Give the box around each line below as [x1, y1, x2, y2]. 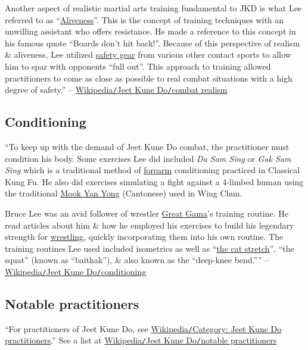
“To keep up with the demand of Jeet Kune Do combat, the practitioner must [5, 140, 290, 153]
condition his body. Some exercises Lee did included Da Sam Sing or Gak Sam [5, 152, 291, 164]
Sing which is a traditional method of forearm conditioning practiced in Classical [5, 164, 300, 176]
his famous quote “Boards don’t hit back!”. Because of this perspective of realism [5, 36, 300, 49]
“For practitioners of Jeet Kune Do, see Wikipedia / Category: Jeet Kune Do [5, 322, 282, 335]
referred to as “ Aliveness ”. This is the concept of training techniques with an [5, 13, 284, 26]
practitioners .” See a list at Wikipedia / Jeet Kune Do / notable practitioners [5, 334, 277, 346]
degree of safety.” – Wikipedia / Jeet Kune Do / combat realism [5, 83, 228, 96]
